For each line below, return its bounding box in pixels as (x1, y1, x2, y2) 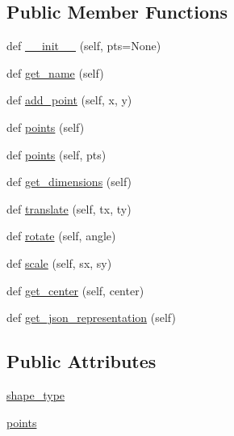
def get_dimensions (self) (6, 173, 132, 190)
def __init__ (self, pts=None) (6, 37, 161, 54)
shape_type (6, 386, 65, 403)
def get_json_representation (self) (6, 309, 176, 326)
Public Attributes (6, 349, 157, 374)
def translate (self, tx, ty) (6, 200, 132, 217)
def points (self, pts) (6, 146, 107, 163)
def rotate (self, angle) (6, 227, 116, 244)
